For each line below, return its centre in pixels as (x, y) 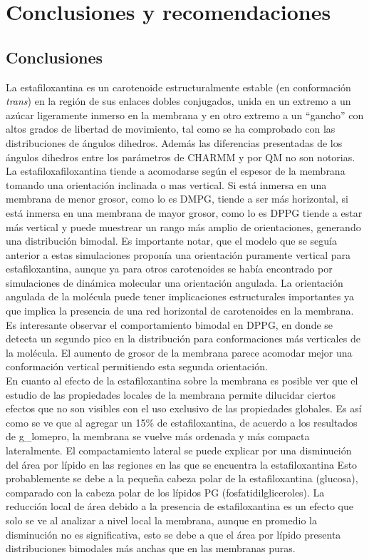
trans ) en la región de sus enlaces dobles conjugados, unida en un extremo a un (178, 101)
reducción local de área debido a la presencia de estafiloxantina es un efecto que (180, 506)
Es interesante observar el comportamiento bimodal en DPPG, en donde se (170, 324)
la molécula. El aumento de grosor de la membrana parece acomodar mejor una (179, 352)
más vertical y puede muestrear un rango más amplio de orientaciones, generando (183, 226)
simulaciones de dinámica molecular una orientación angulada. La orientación (175, 282)
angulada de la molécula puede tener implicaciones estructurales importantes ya (180, 296)
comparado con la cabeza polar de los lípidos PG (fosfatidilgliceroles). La (165, 492)
